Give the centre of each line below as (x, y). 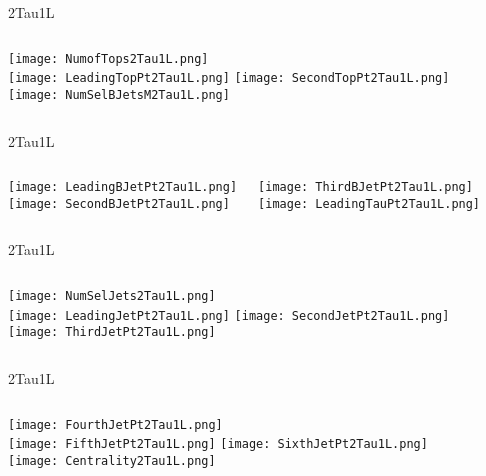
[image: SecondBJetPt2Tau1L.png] (119, 203)
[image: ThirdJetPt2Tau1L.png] (112, 332)
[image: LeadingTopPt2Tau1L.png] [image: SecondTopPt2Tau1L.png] (229, 78)
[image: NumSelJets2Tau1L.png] (112, 296)
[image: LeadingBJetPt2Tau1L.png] (123, 187)
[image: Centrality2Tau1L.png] (112, 460)
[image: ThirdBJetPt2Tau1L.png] (365, 187)
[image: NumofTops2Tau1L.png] (108, 58)
